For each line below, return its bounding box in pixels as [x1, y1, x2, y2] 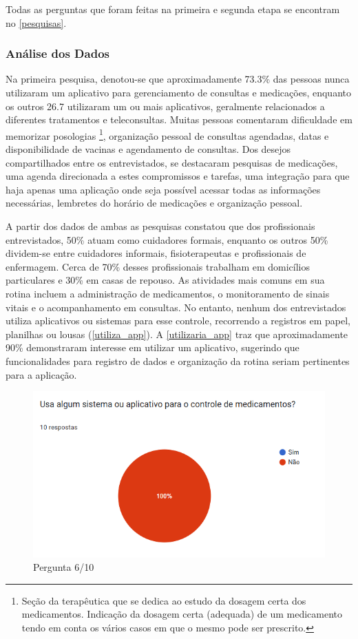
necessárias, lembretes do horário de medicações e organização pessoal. [6, 196, 303, 210]
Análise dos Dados [6, 45, 109, 62]
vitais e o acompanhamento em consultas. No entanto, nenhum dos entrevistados [6, 300, 346, 314]
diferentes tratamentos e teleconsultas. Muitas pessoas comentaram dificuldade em [6, 112, 352, 127]
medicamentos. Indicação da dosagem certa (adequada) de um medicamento [21, 607, 343, 621]
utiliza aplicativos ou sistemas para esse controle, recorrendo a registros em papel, [6, 313, 350, 328]
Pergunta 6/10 [33, 560, 94, 574]
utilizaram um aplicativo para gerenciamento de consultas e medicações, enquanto [6, 85, 351, 99]
